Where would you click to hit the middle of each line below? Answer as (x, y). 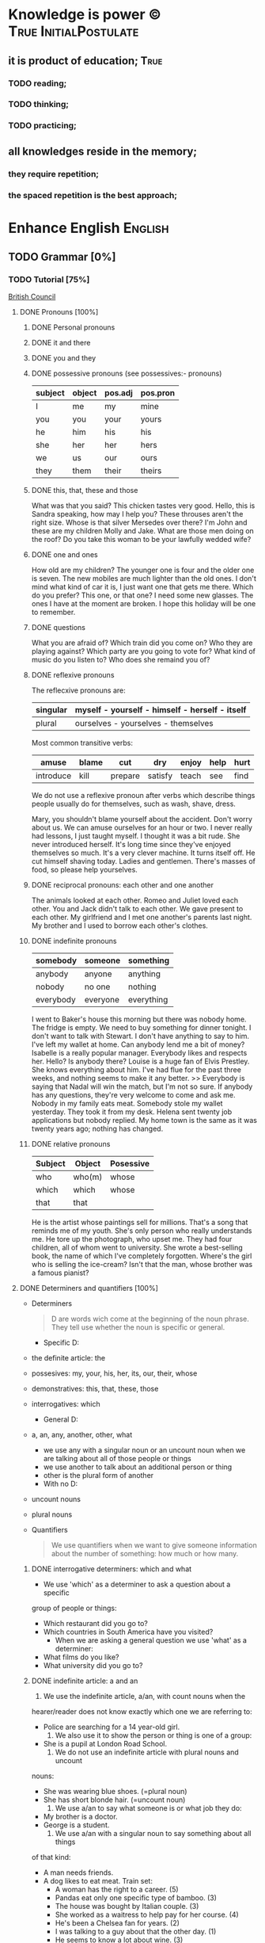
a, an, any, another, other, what (82, 1435)
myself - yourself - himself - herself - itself (161, 710)
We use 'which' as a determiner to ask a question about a (137, 1584)
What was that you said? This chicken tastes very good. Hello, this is (143, 506)
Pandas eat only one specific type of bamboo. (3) (136, 1898)
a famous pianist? (60, 1273)
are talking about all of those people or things (117, 1459)
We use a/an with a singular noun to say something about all (153, 1834)
